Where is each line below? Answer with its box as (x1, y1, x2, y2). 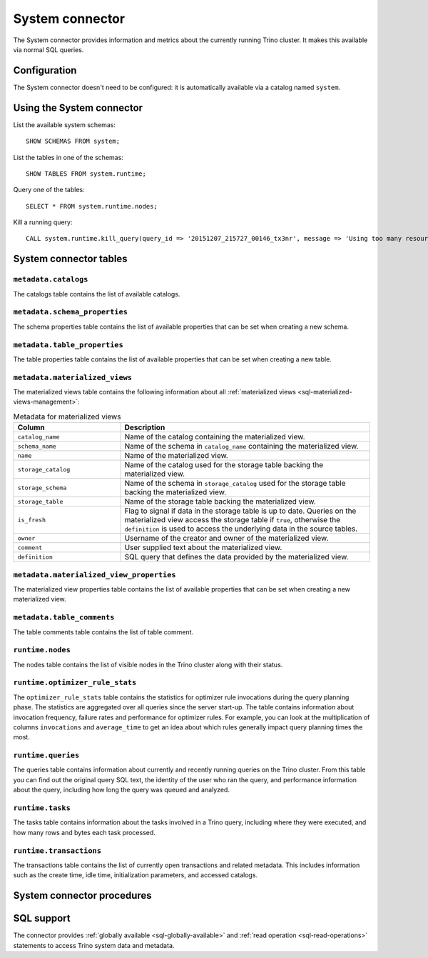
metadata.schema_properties (13, 307, 128, 317)
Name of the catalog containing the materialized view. (124, 432, 306, 442)
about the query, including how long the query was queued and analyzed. (13, 786, 230, 794)
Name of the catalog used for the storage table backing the (124, 460, 324, 470)
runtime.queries (13, 751, 80, 760)
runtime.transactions (13, 846, 101, 855)
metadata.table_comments (13, 613, 115, 622)
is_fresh (17, 516, 46, 524)
